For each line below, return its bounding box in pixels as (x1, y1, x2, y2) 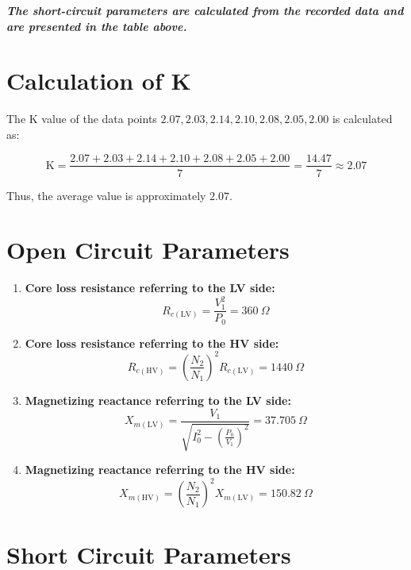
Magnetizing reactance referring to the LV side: (25, 391, 291, 408)
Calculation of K (6, 64, 191, 97)
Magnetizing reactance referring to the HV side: (25, 461, 295, 478)
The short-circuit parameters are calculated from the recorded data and (6, 2, 404, 18)
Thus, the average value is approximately (6, 187, 206, 203)
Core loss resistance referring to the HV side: (25, 334, 279, 351)
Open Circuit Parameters (6, 233, 290, 266)
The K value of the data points (6, 110, 157, 127)
